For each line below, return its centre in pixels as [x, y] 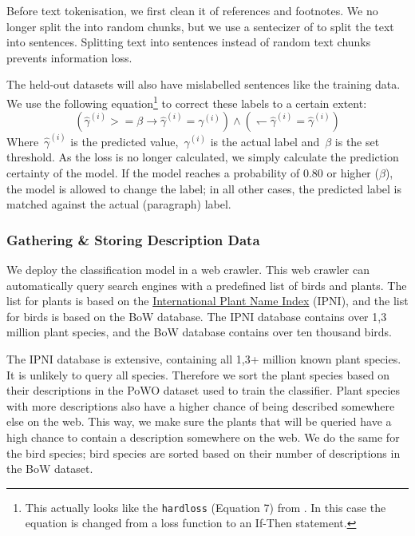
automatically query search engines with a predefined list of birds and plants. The [207, 285]
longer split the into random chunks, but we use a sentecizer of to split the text [200, 26]
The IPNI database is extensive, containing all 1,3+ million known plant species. [204, 359]
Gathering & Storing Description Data [133, 239]
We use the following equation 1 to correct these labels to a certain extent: [187, 101]
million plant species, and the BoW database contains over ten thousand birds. [199, 332]
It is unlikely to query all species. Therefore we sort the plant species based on [198, 374]
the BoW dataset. [50, 469]
